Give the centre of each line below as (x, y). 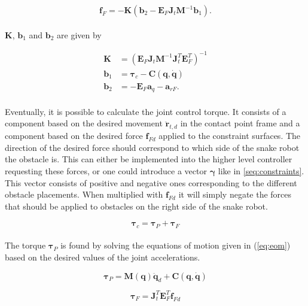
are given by (79, 34)
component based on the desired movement (84, 123)
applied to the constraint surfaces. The (230, 136)
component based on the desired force (74, 136)
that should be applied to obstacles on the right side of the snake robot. (136, 206)
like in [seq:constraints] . (261, 171)
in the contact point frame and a (240, 123)
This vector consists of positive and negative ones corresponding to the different (151, 182)
